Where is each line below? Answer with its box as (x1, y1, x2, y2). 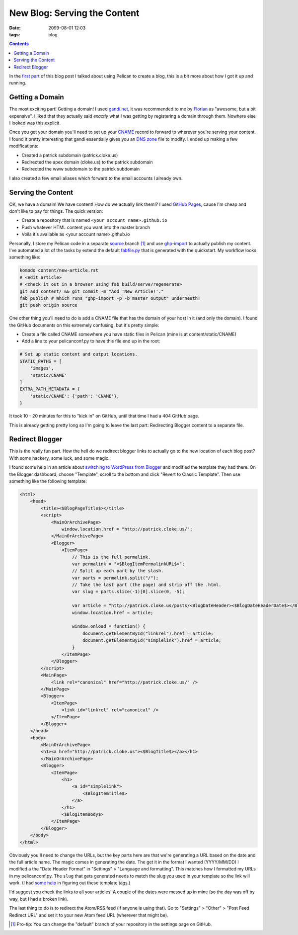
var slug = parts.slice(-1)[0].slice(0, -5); (72, 589, 185, 595)
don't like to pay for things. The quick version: (9, 208, 103, 214)
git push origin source (19, 302, 78, 308)
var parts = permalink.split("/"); (72, 575, 159, 581)
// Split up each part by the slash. (72, 568, 164, 574)
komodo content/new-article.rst (19, 267, 99, 273)
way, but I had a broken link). (9, 896, 69, 902)
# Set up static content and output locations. (19, 351, 138, 357)
